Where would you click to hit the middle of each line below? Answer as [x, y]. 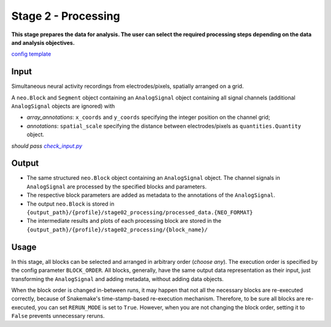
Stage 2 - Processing [66, 16]
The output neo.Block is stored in [70, 204]
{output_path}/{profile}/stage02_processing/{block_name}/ [117, 229]
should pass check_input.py [47, 146]
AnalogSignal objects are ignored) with [63, 106]
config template [31, 54]
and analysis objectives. [43, 42]
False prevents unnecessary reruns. [58, 316]
